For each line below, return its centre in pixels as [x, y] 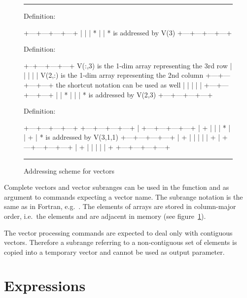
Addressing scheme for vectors [69, 170]
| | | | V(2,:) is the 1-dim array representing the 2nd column [114, 75]
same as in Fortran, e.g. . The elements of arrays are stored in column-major [120, 206]
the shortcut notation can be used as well [118, 84]
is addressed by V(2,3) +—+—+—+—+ [151, 94]
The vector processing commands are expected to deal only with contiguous [118, 232]
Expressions [45, 285]
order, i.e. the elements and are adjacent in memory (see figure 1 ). [105, 216]
